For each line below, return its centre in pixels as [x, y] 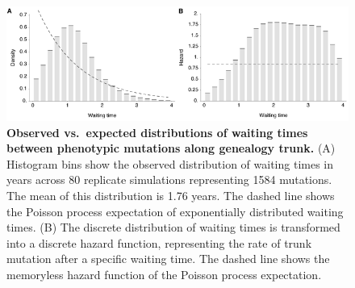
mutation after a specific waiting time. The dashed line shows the [168, 259]
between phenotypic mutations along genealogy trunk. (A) [171, 148]
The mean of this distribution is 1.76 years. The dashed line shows [171, 195]
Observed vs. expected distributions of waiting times [157, 132]
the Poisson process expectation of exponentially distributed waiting [175, 211]
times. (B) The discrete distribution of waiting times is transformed [173, 227]
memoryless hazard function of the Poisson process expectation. [164, 274]
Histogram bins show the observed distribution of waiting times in [170, 163]
